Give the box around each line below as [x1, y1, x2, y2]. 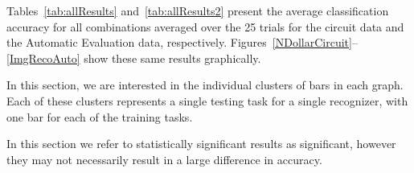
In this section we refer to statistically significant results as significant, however [6, 135, 396, 152]
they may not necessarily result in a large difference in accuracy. [6, 150, 322, 167]
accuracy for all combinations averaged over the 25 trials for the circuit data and [6, 18, 404, 35]
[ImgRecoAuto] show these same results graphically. [6, 49, 261, 66]
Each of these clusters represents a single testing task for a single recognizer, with [6, 92, 408, 109]
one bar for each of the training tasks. [6, 108, 193, 125]
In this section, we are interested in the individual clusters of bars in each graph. [6, 76, 404, 93]
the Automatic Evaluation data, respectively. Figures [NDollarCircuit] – [6, 34, 358, 51]
